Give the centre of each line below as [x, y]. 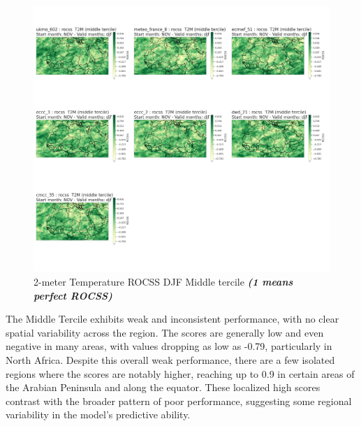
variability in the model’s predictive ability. [98, 414]
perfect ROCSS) [73, 295]
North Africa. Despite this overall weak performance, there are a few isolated [170, 359]
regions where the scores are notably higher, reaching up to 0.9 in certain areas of [180, 373]
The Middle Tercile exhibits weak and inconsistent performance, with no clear [172, 319]
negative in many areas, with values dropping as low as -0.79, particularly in [169, 346]
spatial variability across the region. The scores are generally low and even [165, 332]
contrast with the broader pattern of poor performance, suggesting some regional [179, 401]
